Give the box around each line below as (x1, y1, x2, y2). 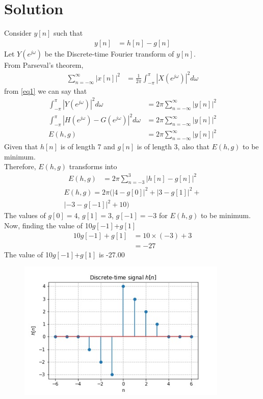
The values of (4, 210, 46, 221)
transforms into (69, 161, 117, 172)
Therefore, (4, 161, 36, 172)
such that (54, 28, 83, 38)
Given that (4, 141, 38, 152)
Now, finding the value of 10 (4, 220, 92, 231)
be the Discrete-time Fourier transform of (44, 48, 174, 59)
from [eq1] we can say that (4, 85, 87, 96)
